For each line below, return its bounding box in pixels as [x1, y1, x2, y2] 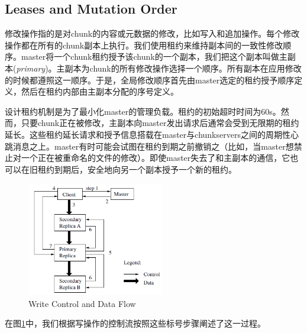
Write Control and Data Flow [28, 297, 136, 309]
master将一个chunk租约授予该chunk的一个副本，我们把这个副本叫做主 [21, 50, 287, 63]
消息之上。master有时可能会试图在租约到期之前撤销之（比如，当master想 [12, 140, 294, 152]
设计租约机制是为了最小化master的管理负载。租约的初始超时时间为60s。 [5, 105, 281, 117]
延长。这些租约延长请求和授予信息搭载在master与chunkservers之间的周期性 [5, 128, 290, 140]
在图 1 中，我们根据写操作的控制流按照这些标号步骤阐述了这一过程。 [5, 317, 266, 329]
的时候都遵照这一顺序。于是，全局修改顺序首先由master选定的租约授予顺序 [5, 73, 295, 86]
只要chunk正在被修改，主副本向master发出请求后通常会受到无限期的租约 [21, 117, 299, 129]
